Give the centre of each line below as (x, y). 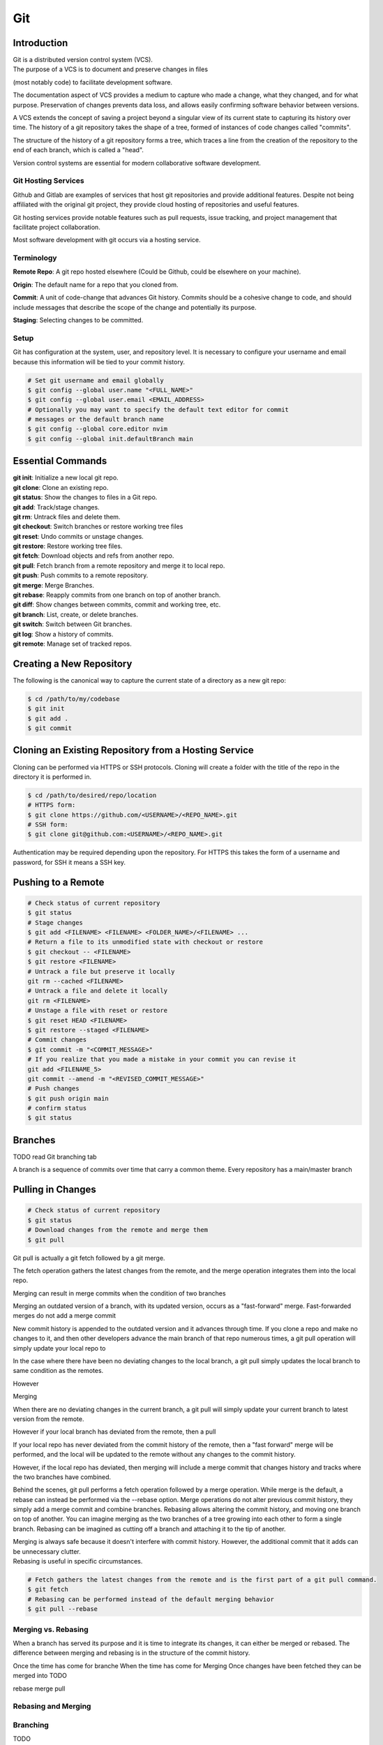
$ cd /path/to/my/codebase (74, 699)
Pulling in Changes (55, 1190)
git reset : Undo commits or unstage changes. (78, 536)
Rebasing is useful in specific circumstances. (78, 1561)
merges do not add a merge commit (65, 1316)
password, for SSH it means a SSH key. (69, 862)
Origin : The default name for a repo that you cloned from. (96, 284)
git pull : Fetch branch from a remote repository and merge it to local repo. (119, 565)
